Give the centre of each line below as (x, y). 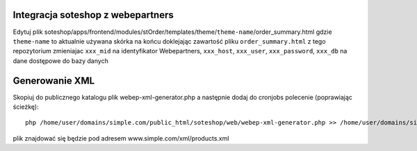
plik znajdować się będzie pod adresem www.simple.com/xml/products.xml (121, 138)
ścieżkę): (26, 107)
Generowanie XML (54, 81)
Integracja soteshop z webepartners (93, 15)
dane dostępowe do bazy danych (61, 61)
